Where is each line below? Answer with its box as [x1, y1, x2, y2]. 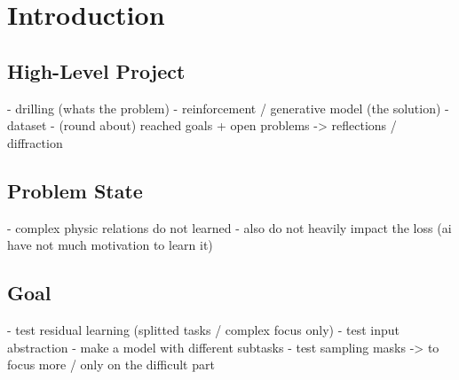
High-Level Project [7, 57, 186, 84]
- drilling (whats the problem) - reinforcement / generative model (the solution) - [7, 98, 449, 117]
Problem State [7, 176, 143, 204]
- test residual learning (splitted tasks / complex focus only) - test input [7, 320, 400, 338]
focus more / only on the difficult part [7, 355, 215, 374]
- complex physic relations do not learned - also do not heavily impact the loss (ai [7, 218, 452, 237]
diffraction [7, 133, 63, 151]
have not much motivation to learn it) [7, 236, 213, 254]
